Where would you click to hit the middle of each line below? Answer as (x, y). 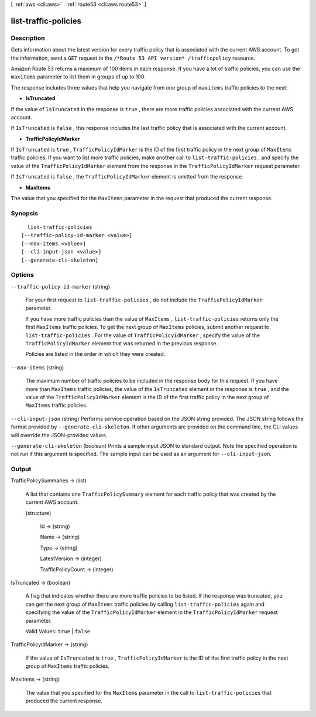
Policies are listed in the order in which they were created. (95, 354)
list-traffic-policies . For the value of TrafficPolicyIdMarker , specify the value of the (143, 335)
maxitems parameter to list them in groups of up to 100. (78, 77)
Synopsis (24, 213)
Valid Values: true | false (58, 631)
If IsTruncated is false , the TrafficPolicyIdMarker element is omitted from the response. (127, 177)
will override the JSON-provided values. (59, 435)
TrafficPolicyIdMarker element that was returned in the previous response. (121, 344)
